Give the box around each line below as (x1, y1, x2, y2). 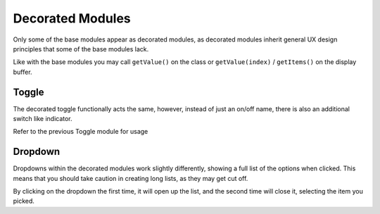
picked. (13, 197, 35, 206)
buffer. (13, 68, 32, 76)
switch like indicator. (13, 115, 73, 123)
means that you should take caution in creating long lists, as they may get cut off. (13, 174, 248, 182)
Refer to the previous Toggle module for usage (13, 127, 148, 136)
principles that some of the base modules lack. (13, 44, 149, 53)
